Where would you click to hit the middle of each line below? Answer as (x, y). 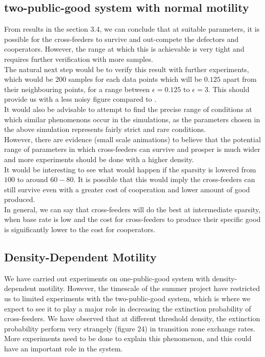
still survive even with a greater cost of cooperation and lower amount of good (127, 189)
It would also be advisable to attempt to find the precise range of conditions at (128, 109)
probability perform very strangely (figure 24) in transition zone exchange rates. (130, 328)
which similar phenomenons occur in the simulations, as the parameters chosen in (132, 119)
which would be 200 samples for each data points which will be (103, 79)
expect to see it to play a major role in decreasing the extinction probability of (128, 308)
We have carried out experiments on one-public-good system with (107, 278)
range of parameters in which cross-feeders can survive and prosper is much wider (132, 149)
